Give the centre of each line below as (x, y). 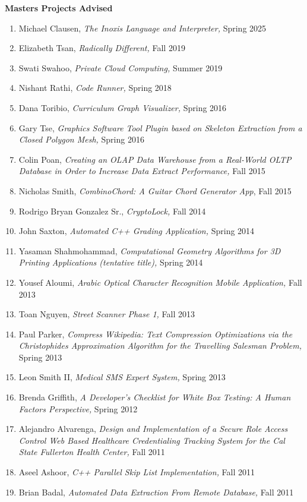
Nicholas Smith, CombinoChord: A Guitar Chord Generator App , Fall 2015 (155, 190)
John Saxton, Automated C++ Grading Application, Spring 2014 (137, 231)
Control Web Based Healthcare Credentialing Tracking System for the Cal (152, 440)
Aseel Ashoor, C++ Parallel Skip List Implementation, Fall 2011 (137, 472)
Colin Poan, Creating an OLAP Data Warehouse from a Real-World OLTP (155, 159)
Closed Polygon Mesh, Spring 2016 (81, 139)
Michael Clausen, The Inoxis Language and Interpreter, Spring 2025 (143, 28)
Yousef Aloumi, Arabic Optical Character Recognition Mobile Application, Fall (160, 282)
